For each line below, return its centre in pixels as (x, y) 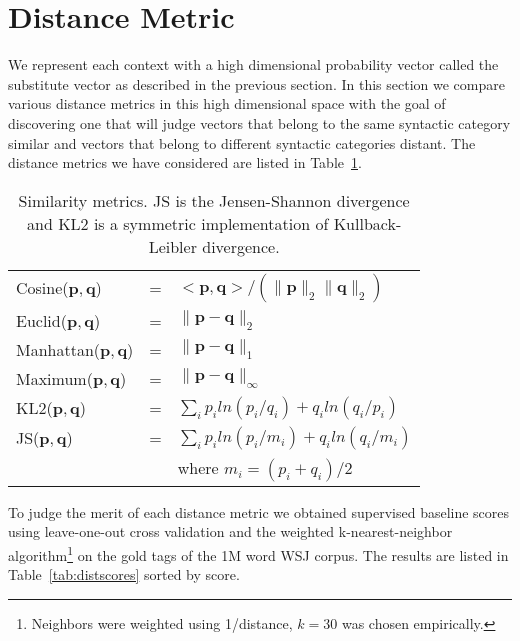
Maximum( (54, 378)
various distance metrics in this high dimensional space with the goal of (227, 103)
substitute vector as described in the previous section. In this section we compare (256, 83)
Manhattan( (58, 349)
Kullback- (367, 223)
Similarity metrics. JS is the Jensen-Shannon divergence (214, 200)
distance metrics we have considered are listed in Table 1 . (185, 162)
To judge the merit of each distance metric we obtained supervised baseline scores (259, 511)
